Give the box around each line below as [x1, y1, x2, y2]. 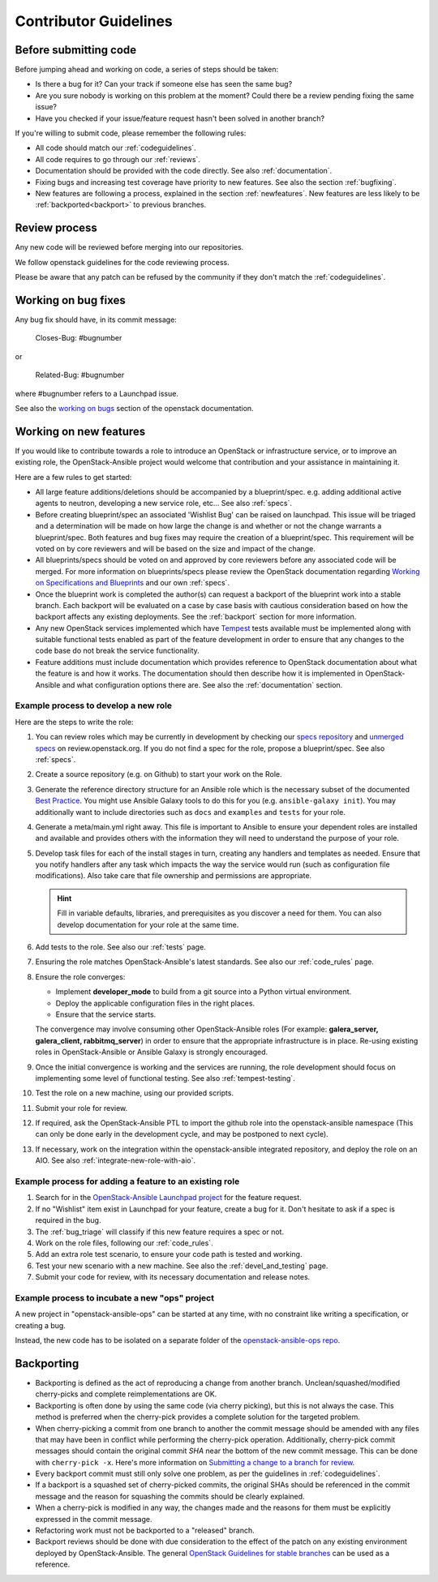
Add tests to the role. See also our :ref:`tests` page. [35, 942, 206, 952]
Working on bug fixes [15, 293, 126, 307]
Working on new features [15, 424, 146, 438]
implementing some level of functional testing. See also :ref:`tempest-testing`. [35, 1073, 295, 1083]
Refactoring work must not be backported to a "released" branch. [35, 1525, 255, 1536]
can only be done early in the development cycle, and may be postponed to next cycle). [35, 1130, 328, 1139]
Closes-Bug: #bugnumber [35, 333, 122, 343]
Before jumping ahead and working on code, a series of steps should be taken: [15, 65, 279, 75]
